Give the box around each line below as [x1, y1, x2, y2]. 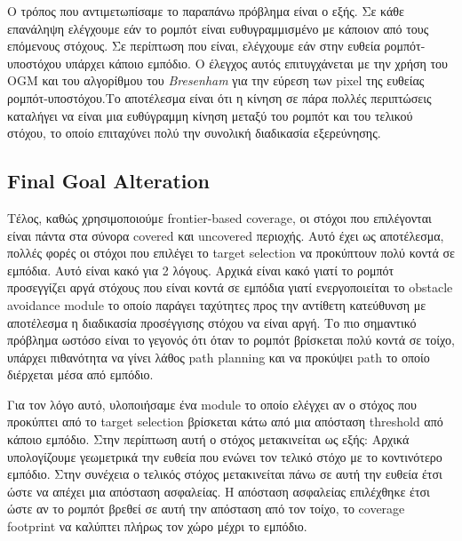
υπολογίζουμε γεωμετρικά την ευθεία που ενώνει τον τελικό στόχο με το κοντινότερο [7, 447, 442, 465]
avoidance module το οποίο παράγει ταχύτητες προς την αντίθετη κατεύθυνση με [7, 295, 426, 314]
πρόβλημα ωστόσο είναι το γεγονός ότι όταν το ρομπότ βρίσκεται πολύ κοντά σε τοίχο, [7, 330, 455, 349]
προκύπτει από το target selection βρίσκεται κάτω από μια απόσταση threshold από [7, 412, 443, 431]
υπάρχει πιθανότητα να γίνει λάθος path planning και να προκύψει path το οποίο [7, 347, 430, 366]
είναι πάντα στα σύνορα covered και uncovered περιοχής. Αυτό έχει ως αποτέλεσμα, [7, 226, 444, 244]
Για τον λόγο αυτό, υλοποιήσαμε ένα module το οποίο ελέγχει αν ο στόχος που [7, 394, 417, 413]
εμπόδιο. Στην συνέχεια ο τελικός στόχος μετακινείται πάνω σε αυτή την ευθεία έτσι [7, 465, 442, 483]
